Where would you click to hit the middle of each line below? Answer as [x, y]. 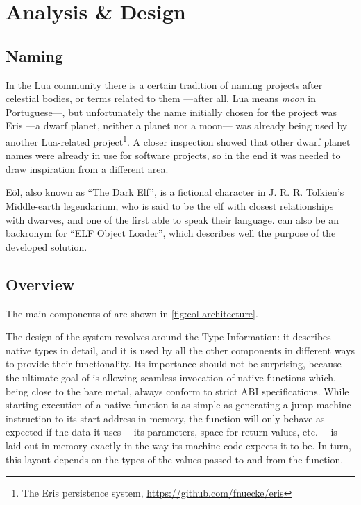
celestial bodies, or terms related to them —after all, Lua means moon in [161, 98]
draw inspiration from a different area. [87, 168]
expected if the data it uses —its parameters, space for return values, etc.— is [171, 432]
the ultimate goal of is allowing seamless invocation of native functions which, [171, 377]
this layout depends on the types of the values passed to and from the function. [175, 459]
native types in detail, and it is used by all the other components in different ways [180, 350]
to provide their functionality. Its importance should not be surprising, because [174, 364]
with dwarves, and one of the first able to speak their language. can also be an [172, 219]
